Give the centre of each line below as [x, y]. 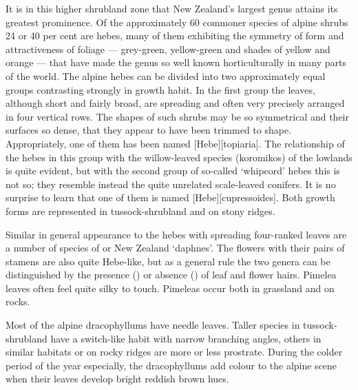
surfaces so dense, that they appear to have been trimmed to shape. [149, 130]
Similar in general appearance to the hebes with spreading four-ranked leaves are [176, 234]
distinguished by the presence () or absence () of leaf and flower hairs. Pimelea [171, 275]
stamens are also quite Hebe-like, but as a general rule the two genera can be [168, 261]
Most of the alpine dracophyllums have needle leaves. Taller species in [153, 325]
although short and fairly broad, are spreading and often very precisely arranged [175, 103]
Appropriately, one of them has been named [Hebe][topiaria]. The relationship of [175, 143]
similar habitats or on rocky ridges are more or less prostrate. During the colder [174, 352]
